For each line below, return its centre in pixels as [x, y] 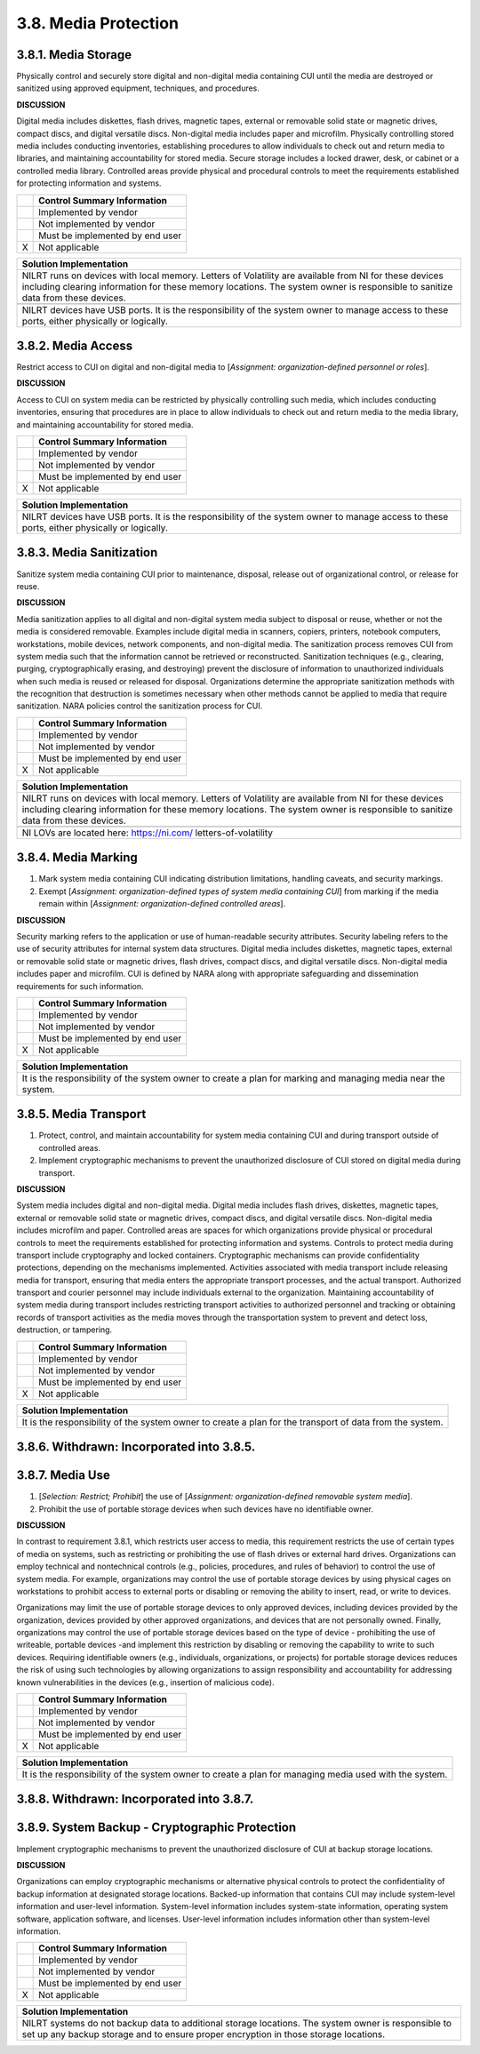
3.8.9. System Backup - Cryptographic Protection [156, 1828]
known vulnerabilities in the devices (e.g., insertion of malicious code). [145, 1682]
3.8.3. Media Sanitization [87, 552]
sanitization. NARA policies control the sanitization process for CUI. [140, 706]
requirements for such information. [80, 986]
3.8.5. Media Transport [81, 1114]
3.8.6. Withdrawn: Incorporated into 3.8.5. [136, 1447]
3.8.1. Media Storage [74, 55]
